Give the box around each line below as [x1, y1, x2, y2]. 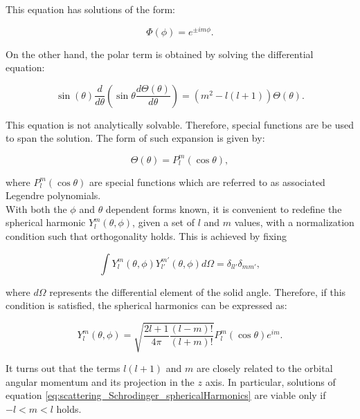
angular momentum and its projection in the [6, 374, 195, 389]
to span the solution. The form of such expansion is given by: [6, 131, 265, 145]
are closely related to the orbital [197, 361, 333, 375]
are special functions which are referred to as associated [89, 174, 325, 189]
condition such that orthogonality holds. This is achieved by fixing [6, 228, 287, 243]
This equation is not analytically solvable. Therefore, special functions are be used [6, 117, 354, 131]
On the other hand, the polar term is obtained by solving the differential [6, 46, 314, 61]
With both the [6, 201, 67, 216]
